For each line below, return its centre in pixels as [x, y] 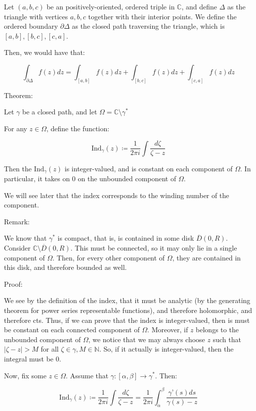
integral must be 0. [33, 358]
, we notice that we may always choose [147, 339]
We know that [25, 238]
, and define [199, 6]
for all [50, 349]
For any [16, 128]
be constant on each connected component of [72, 330]
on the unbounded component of [127, 179]
